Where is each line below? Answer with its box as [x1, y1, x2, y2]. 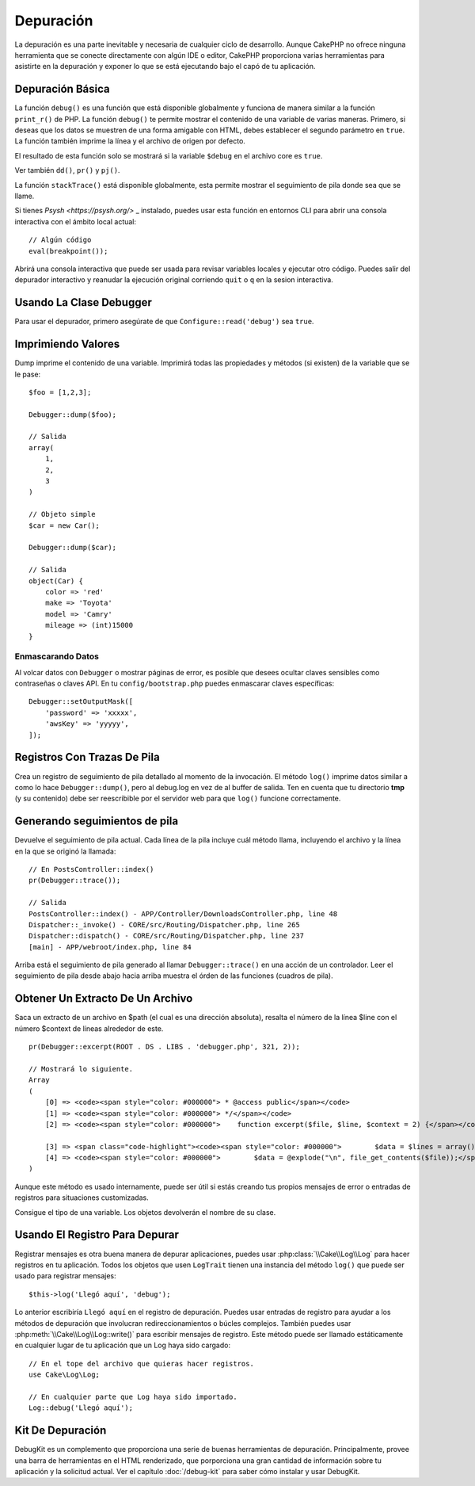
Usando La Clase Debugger [14, 296, 152, 309]
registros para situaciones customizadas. [14, 1193, 150, 1202]
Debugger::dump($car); [28, 543, 117, 552]
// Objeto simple [28, 510, 96, 519]
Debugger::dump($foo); [28, 410, 117, 419]
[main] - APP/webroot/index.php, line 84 [28, 942, 192, 951]
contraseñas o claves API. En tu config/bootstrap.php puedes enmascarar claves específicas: [14, 678, 335, 689]
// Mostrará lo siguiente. [28, 1064, 134, 1073]
